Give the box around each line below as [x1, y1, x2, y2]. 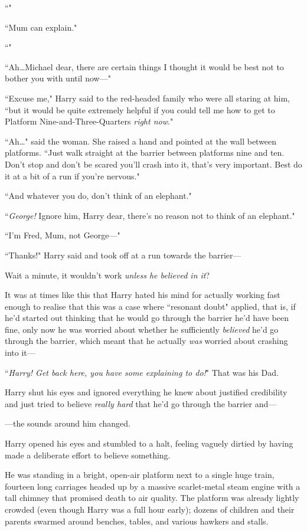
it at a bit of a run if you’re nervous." [5, 169, 140, 182]
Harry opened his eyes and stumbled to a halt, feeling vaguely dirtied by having [5, 437, 293, 450]
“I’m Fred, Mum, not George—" [5, 229, 120, 241]
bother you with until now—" [5, 72, 111, 84]
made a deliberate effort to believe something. [5, 448, 171, 461]
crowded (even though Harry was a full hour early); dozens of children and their [5, 503, 295, 515]
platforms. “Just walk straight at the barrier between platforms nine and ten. [5, 146, 285, 159]
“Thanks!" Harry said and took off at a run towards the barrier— [5, 248, 241, 261]
